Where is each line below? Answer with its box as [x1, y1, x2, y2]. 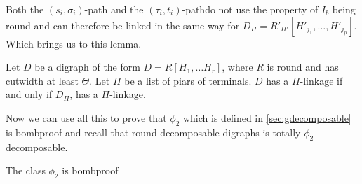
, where [222, 59, 253, 74]
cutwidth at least [6, 73, 79, 87]
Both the [6, 2, 44, 16]
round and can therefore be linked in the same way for [6, 17, 240, 32]
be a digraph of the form [34, 59, 140, 74]
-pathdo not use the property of [182, 2, 319, 16]
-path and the [84, 2, 144, 16]
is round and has [267, 59, 339, 74]
